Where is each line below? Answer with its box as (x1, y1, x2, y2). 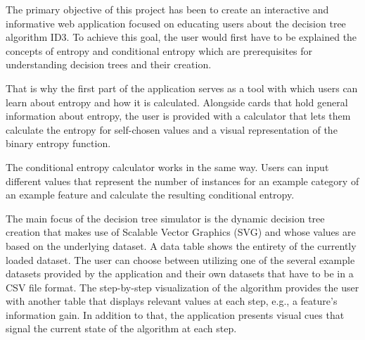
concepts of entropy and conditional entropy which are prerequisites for (6, 43, 313, 58)
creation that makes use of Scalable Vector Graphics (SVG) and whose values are (6, 225, 356, 239)
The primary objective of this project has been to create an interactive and (6, 2, 329, 16)
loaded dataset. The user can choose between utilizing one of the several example (6, 252, 355, 267)
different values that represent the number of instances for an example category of (6, 173, 359, 188)
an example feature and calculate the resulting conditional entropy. (6, 187, 295, 202)
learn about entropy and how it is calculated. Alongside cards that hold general (6, 94, 348, 109)
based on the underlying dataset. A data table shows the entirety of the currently (6, 238, 357, 253)
